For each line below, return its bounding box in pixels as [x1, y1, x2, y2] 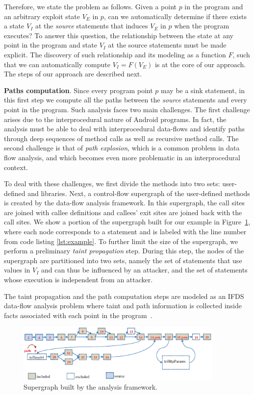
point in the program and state [4, 40, 97, 50]
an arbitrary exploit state [4, 11, 80, 21]
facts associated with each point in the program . [4, 310, 152, 320]
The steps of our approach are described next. [4, 69, 142, 79]
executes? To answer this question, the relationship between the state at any [4, 30, 233, 40]
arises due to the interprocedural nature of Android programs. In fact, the [4, 114, 227, 124]
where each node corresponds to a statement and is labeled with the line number [4, 226, 247, 237]
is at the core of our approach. [154, 59, 246, 69]
